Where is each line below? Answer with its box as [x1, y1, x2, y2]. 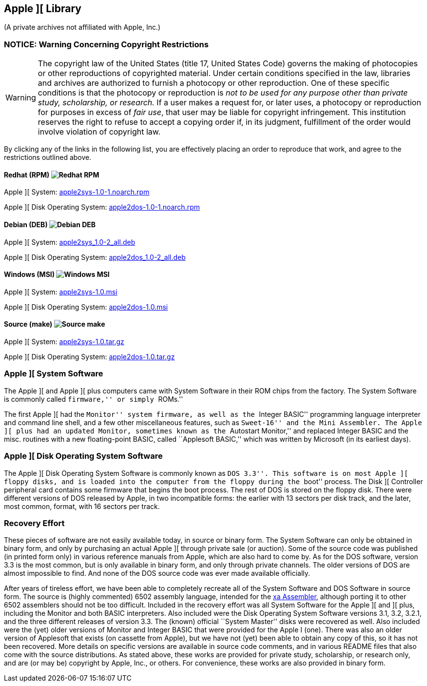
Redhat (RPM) [4, 170, 50, 179]
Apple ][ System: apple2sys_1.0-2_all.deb [4, 237, 136, 246]
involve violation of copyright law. [38, 127, 161, 137]
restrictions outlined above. [4, 153, 92, 162]
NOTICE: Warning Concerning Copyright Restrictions [4, 39, 209, 49]
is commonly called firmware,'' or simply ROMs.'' [4, 394, 183, 403]
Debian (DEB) [4, 220, 48, 229]
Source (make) [4, 320, 53, 329]
